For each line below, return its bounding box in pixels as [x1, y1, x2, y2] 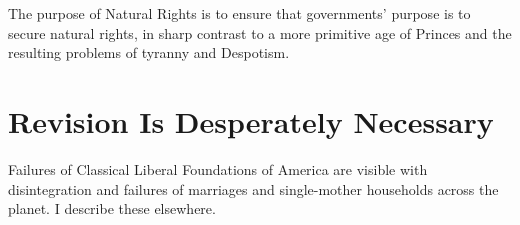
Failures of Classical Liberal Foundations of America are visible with [8, 158, 428, 179]
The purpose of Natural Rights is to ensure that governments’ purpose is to [8, 3, 471, 23]
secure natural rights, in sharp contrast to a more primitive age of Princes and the [8, 22, 512, 43]
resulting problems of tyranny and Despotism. [8, 42, 290, 63]
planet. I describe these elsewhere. [8, 198, 216, 219]
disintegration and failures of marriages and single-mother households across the [8, 178, 499, 199]
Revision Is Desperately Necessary [8, 100, 494, 141]
